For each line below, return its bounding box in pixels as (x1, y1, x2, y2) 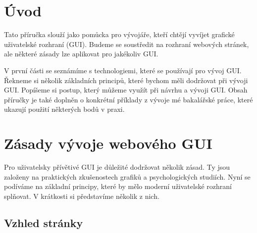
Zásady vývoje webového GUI (4, 133, 212, 153)
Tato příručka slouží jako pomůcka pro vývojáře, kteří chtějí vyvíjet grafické (4, 29, 235, 40)
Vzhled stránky (4, 215, 83, 230)
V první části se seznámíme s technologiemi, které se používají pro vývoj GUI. (4, 65, 242, 75)
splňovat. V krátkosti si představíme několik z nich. (4, 190, 159, 201)
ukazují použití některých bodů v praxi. (4, 104, 125, 114)
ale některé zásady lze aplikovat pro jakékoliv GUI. (4, 48, 158, 59)
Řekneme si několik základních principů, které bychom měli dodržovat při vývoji (4, 75, 248, 85)
